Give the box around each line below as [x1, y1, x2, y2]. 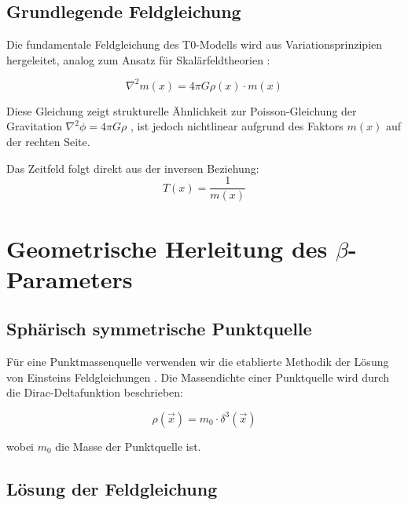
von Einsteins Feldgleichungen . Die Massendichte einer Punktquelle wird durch [6, 368, 389, 385]
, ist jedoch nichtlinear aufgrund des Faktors [130, 118, 344, 134]
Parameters [6, 262, 133, 295]
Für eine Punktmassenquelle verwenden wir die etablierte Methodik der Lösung [6, 353, 389, 370]
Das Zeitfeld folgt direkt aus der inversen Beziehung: [6, 159, 259, 176]
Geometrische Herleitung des [6, 232, 328, 264]
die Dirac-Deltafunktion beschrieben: [6, 384, 183, 401]
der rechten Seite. [6, 134, 90, 150]
